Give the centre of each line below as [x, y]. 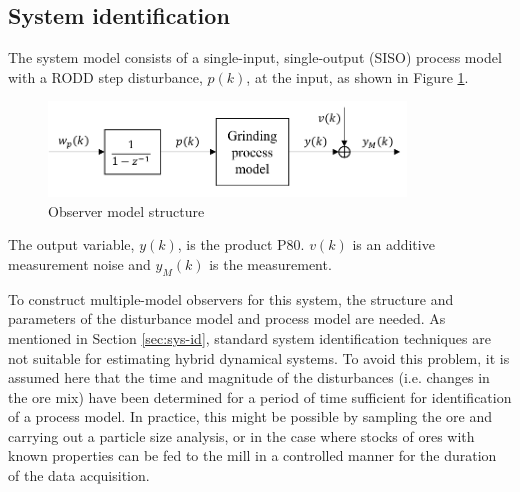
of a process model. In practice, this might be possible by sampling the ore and [250, 416]
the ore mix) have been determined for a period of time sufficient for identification [260, 396]
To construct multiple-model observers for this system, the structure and [231, 298]
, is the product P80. [241, 244]
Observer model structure [126, 210]
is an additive [393, 244]
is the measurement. [270, 263]
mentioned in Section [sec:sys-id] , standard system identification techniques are [249, 337]
